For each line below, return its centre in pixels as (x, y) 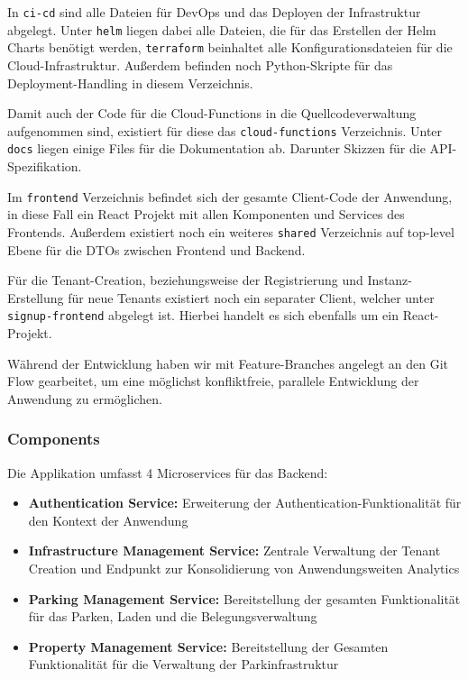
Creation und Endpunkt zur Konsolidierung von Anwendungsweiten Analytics (244, 568)
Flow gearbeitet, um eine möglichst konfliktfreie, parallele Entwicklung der (213, 381)
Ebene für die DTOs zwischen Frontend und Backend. (156, 249)
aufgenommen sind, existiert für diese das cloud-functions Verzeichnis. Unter (225, 130)
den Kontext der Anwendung (108, 520)
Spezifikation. (45, 166)
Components (54, 439)
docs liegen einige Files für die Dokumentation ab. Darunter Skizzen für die (216, 148)
